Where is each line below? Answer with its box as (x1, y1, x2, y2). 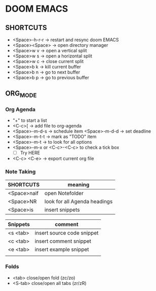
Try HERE (20, 149, 41, 155)
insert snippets (45, 206, 80, 213)
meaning (67, 181, 90, 188)
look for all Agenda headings (45, 198, 113, 205)
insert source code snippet (34, 230, 99, 237)
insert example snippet (34, 246, 90, 253)
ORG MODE (5, 89, 37, 99)
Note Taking (5, 168, 36, 175)
